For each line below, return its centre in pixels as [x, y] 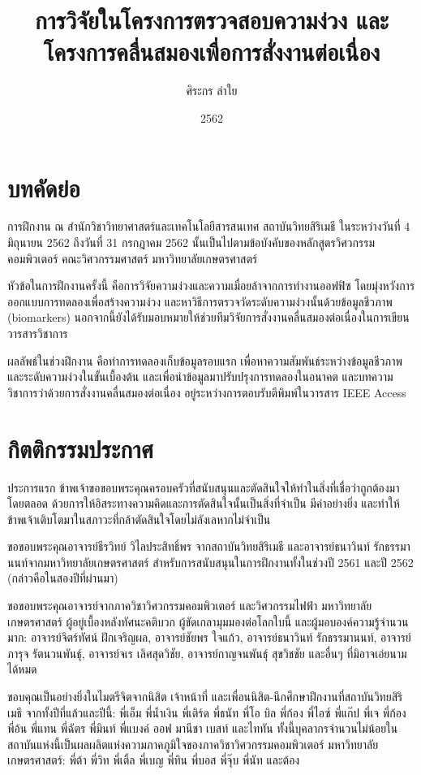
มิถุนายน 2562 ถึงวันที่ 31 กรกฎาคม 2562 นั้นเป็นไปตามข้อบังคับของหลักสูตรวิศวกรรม [191, 242]
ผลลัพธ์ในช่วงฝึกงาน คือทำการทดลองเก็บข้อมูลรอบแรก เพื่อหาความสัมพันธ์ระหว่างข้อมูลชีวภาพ [205, 360]
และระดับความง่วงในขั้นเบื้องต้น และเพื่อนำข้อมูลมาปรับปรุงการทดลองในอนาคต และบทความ [200, 377]
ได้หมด [22, 669]
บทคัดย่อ [44, 187]
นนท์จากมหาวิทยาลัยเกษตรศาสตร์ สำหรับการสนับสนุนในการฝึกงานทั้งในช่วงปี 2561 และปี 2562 [210, 562]
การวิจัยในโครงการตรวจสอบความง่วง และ [212, 20]
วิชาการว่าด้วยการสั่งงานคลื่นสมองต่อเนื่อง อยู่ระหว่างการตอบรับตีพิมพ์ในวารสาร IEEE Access [207, 392]
